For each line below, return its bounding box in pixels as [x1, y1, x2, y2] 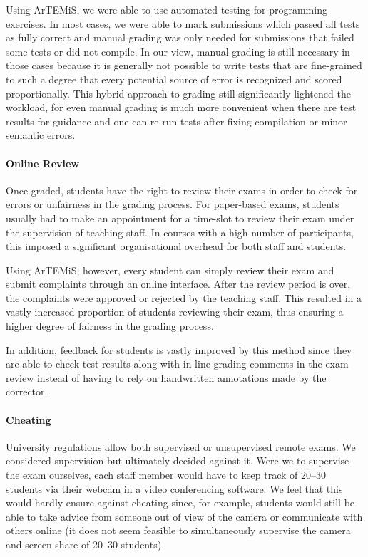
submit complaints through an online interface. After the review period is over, [6, 276, 351, 291]
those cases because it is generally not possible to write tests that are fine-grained [6, 58, 362, 73]
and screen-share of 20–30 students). [6, 537, 165, 551]
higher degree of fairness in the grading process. [6, 318, 214, 333]
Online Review [6, 155, 80, 170]
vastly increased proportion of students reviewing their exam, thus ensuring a [6, 304, 344, 319]
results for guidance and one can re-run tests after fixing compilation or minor [6, 113, 347, 128]
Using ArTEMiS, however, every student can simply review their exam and [6, 262, 334, 277]
